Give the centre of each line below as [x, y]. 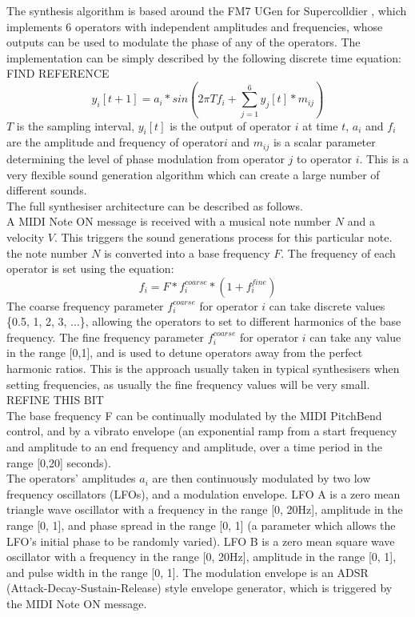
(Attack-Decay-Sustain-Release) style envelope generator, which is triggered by [200, 588]
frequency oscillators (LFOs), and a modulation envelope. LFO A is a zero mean [204, 493]
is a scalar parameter [324, 142]
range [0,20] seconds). [59, 462]
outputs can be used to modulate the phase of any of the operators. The [184, 42]
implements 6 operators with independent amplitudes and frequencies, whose [195, 26]
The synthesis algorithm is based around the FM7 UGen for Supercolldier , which [207, 10]
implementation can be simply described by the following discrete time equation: [204, 57]
